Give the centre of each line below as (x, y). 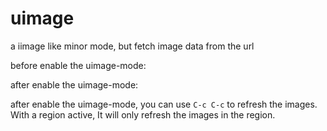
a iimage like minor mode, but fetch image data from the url (132, 46)
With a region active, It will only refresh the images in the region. (143, 114)
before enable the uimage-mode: (78, 65)
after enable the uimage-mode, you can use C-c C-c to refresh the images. (164, 104)
